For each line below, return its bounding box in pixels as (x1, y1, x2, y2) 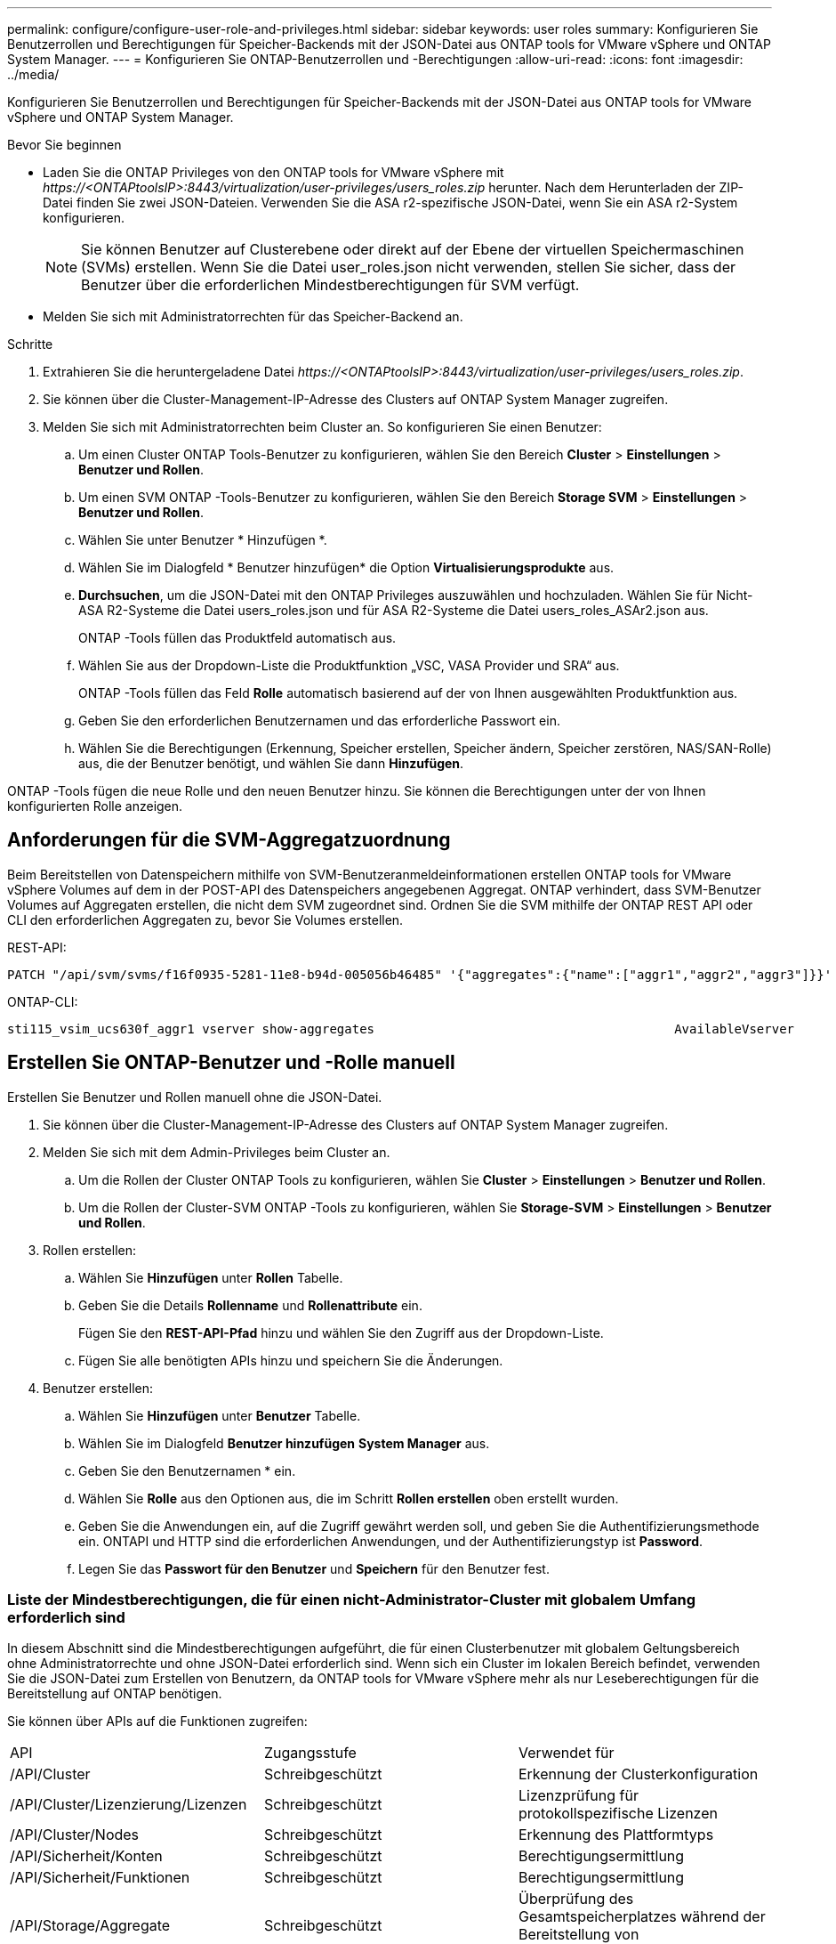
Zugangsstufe (263, 1744, 357, 1762)
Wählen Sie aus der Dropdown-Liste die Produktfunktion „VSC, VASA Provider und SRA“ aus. (78, 658, 620, 673)
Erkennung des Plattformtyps (518, 1826, 714, 1844)
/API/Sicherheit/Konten (10, 1847, 163, 1866)
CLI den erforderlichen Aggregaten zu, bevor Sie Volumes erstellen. (7, 911, 404, 927)
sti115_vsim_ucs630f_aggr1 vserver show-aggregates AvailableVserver (7, 1021, 795, 1036)
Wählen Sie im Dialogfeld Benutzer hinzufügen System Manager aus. (78, 1435, 490, 1451)
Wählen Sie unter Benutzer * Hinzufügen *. (78, 532, 327, 547)
